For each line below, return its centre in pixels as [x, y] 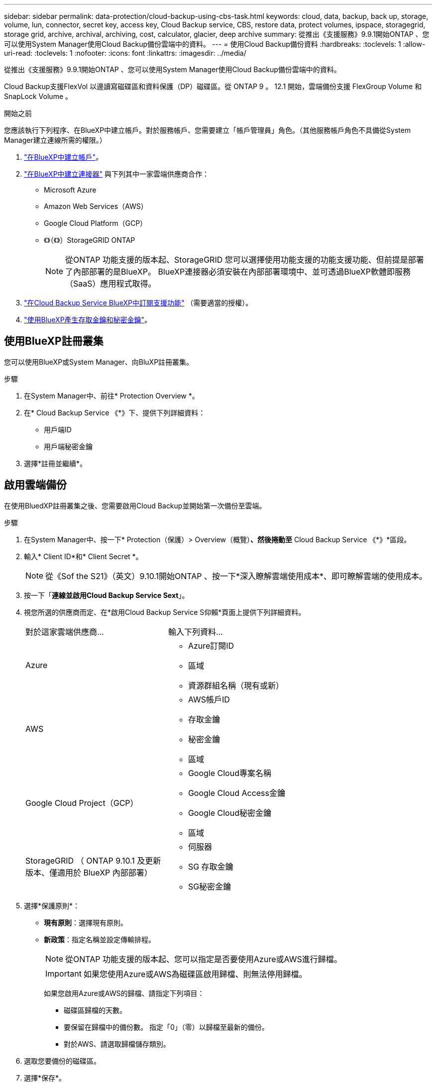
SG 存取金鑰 [211, 866]
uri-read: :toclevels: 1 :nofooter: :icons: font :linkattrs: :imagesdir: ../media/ [125, 53]
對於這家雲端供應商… [65, 632]
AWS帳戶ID [209, 699]
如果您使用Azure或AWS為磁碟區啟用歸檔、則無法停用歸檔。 [195, 974]
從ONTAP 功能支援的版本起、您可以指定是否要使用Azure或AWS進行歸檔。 [204, 959]
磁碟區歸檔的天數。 [95, 1010]
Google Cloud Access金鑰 [236, 793]
